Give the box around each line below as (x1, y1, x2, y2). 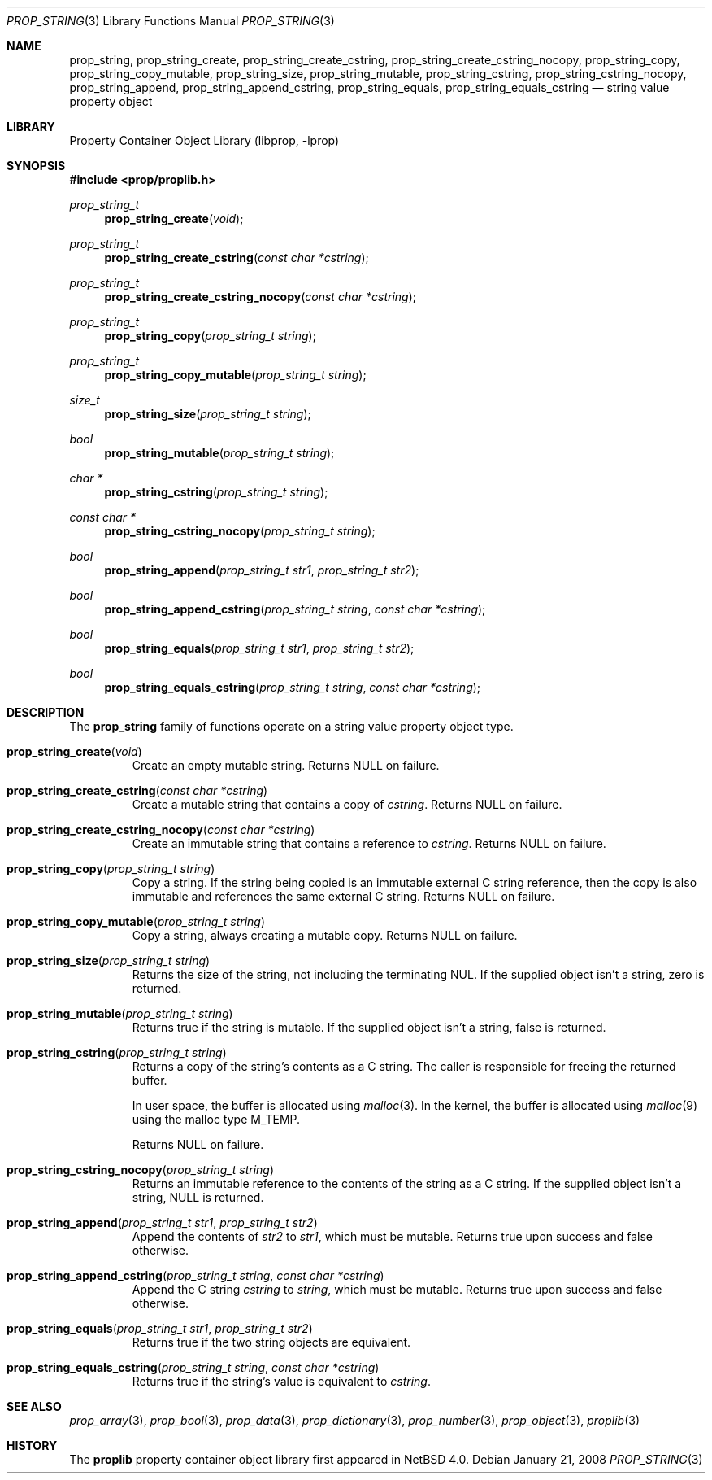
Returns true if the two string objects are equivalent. (132, 1335, 411, 1349)
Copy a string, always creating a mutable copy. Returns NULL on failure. (132, 928, 518, 942)
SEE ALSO (7, 1399, 62, 1413)
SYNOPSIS (7, 159, 66, 172)
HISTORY (7, 1439, 58, 1452)
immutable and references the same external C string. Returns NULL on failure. (132, 889, 555, 903)
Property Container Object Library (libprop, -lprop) (69, 133, 340, 147)
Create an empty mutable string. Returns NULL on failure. (132, 758, 440, 772)
